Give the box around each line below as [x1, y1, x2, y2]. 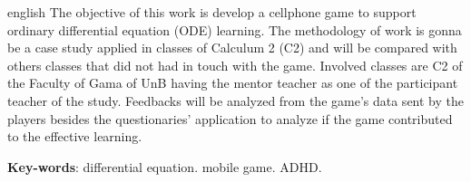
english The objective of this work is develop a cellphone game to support [7, 3, 417, 21]
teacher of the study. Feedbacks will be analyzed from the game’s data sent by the [7, 91, 464, 110]
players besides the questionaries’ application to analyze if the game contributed [7, 109, 453, 128]
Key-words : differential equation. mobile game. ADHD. [7, 157, 322, 176]
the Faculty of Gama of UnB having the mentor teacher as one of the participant [7, 73, 458, 92]
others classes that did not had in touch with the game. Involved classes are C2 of [7, 55, 463, 74]
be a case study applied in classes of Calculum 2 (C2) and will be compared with [7, 38, 457, 57]
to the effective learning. [7, 127, 142, 146]
